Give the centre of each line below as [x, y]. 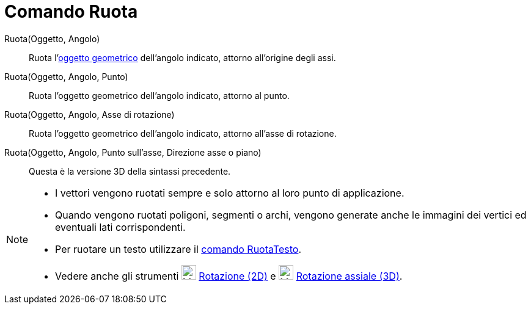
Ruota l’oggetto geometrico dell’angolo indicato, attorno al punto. [159, 95]
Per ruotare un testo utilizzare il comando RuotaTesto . [178, 249]
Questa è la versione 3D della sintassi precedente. [130, 171]
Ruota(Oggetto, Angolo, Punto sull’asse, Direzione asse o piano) [133, 152]
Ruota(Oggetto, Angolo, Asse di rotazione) [90, 114]
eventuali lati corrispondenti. [120, 227]
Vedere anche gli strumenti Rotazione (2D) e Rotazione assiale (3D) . [229, 276]
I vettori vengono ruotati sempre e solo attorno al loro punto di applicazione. [230, 193]
